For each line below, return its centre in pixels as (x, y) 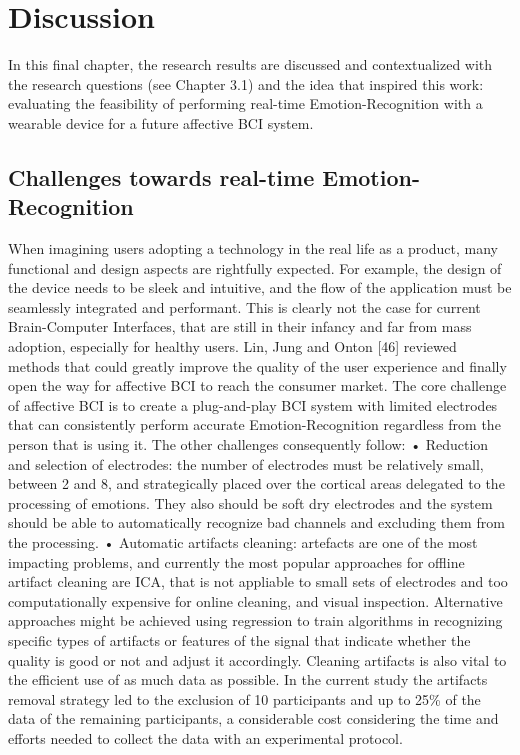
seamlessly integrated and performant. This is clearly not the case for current (244, 306)
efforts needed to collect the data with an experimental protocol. (205, 737)
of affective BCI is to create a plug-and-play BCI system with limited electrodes (253, 404)
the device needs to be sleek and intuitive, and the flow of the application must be (260, 287)
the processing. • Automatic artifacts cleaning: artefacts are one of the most (243, 542)
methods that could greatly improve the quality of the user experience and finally (257, 365)
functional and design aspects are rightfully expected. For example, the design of (255, 267)
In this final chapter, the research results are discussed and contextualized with (250, 64)
